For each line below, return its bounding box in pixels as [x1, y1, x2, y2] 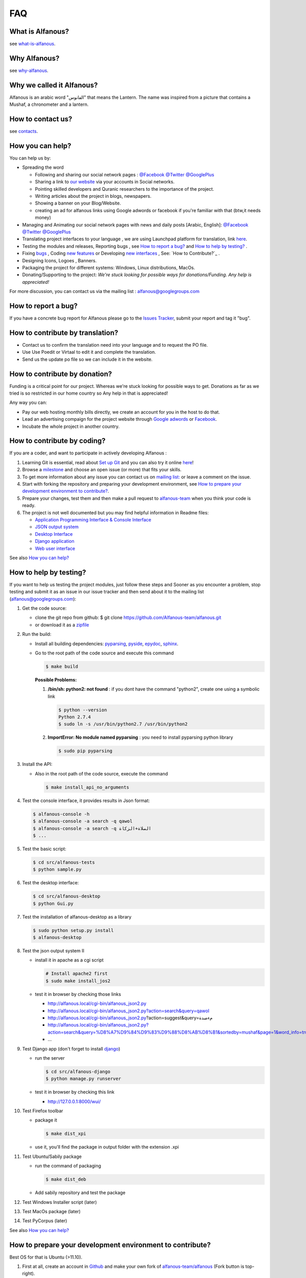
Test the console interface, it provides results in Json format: [22, 797, 150, 804]
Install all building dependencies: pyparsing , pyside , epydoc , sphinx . [35, 641, 178, 647]
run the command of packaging [35, 1163, 101, 1169]
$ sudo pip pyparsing [58, 748, 113, 754]
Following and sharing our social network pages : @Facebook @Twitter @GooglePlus [35, 171, 214, 177]
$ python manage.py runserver [45, 1076, 121, 1082]
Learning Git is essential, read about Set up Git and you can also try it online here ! [22, 459, 194, 465]
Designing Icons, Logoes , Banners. [22, 257, 97, 263]
